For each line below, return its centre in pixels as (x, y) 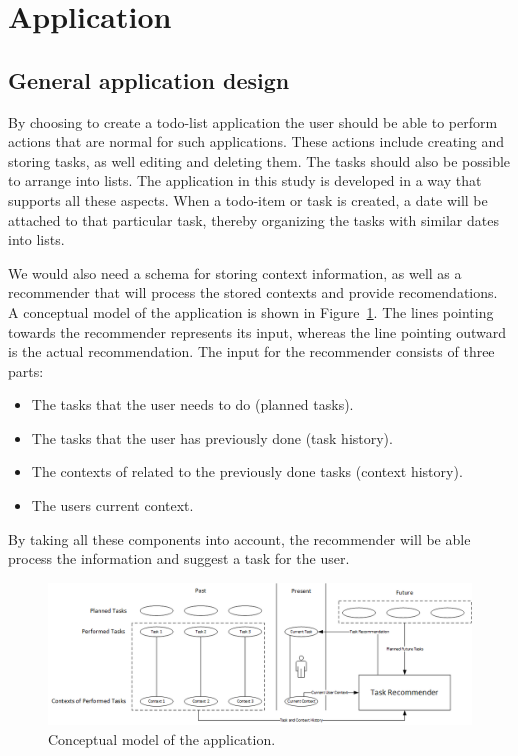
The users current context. (112, 505)
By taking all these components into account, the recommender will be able (239, 538)
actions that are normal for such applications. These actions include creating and (256, 141)
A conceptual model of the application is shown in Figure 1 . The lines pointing (251, 311)
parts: (26, 370)
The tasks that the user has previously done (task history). (212, 437)
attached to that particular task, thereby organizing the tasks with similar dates (253, 219)
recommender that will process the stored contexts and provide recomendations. (253, 292)
